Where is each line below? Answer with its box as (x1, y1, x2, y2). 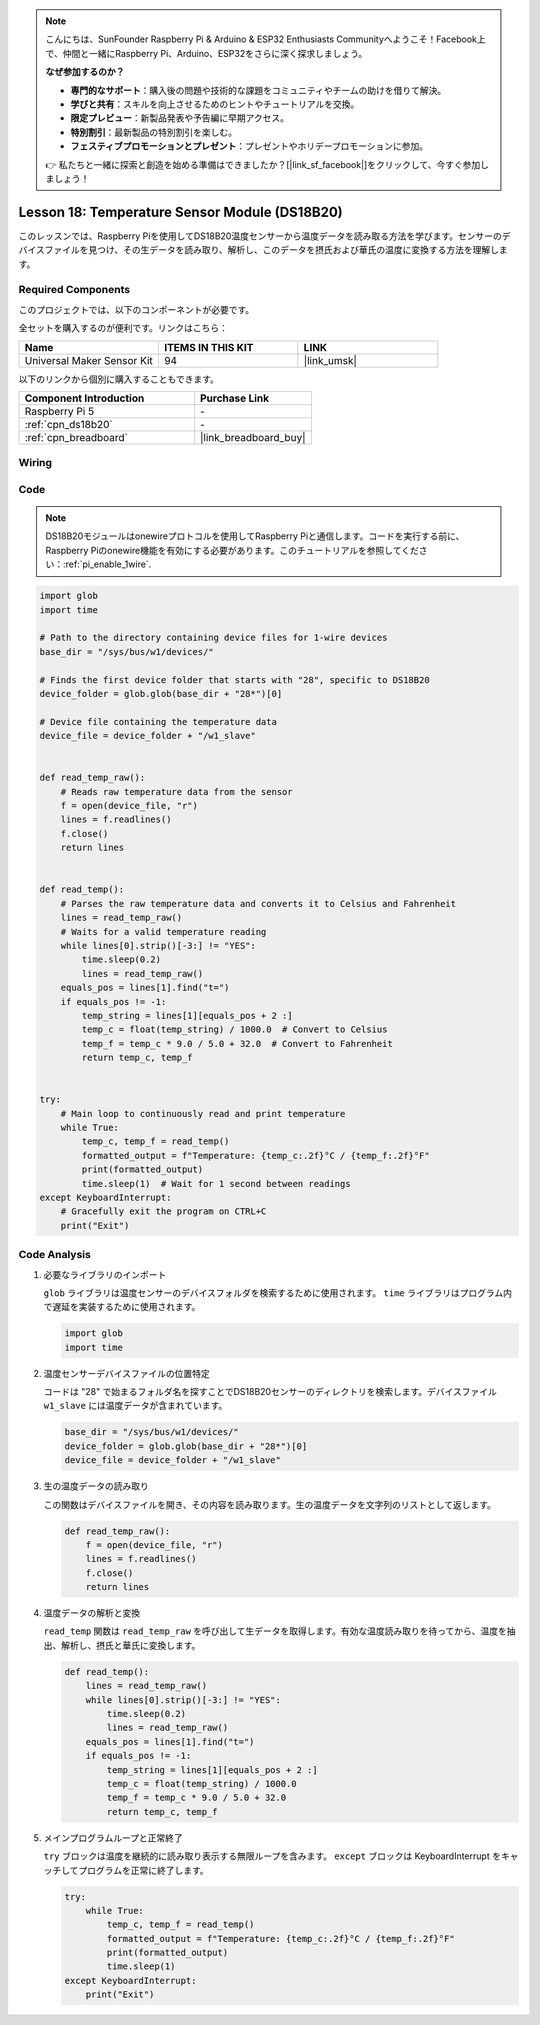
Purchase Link (200, 391, 270, 405)
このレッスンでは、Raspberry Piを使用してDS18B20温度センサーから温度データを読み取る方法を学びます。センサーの (18, 230, 502, 242)
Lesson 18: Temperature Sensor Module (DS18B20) (18, 203, 344, 220)
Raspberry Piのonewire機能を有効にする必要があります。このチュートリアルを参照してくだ (45, 544, 419, 556)
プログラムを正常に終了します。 (78, 1864, 209, 1876)
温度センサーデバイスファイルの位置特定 (43, 1367, 210, 1379)
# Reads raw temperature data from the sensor (60, 786, 294, 797)
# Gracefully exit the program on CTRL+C (60, 1206, 267, 1217)
